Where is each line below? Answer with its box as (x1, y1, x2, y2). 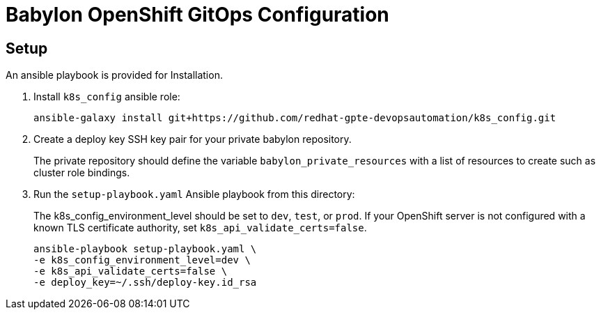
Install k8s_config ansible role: (33, 91, 180, 103)
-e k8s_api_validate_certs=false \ (33, 266, 228, 277)
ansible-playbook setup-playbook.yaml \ (33, 243, 257, 255)
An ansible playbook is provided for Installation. (6, 69, 223, 82)
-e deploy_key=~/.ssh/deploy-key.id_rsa (33, 277, 257, 289)
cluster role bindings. (33, 167, 130, 179)
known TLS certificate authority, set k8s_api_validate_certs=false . (33, 222, 367, 234)
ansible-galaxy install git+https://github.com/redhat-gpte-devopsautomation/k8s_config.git (33, 112, 556, 124)
